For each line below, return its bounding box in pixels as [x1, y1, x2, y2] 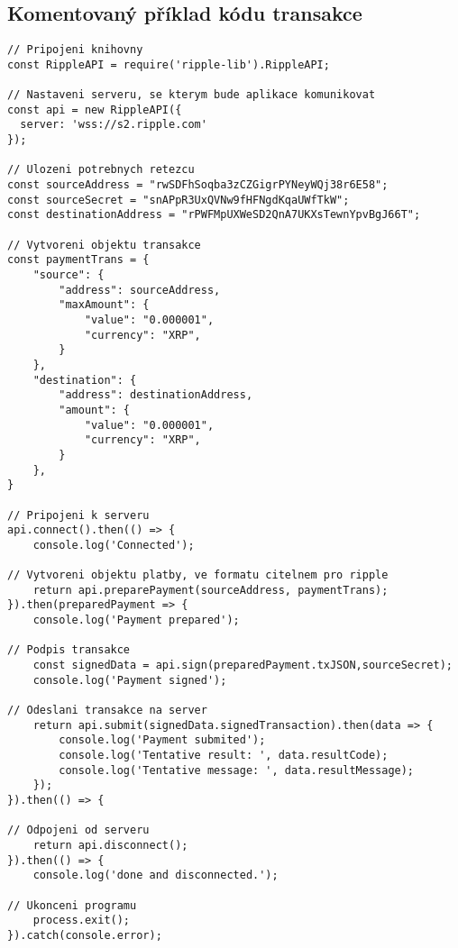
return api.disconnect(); [32, 838, 188, 852]
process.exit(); [32, 914, 131, 927]
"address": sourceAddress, [59, 283, 221, 296]
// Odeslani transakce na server [7, 704, 207, 717]
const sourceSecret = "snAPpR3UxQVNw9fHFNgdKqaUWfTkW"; [7, 193, 350, 206]
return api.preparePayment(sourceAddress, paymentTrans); [32, 583, 389, 597]
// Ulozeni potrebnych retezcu [7, 163, 195, 177]
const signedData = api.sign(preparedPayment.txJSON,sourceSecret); [32, 659, 453, 672]
